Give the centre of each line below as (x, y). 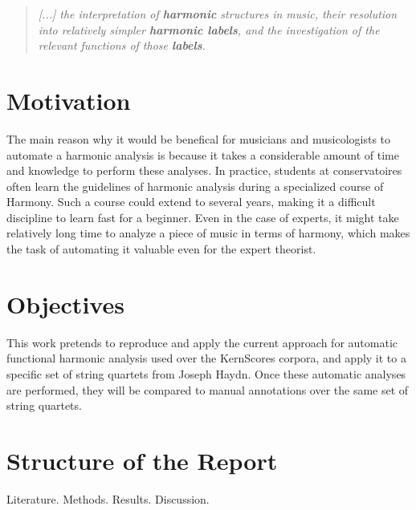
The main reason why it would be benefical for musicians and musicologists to (199, 138)
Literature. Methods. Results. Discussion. (108, 498)
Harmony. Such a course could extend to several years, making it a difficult (191, 202)
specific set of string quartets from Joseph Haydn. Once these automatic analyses (206, 373)
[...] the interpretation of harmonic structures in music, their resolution (218, 14)
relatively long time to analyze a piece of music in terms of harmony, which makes (208, 233)
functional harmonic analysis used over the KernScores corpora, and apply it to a (206, 358)
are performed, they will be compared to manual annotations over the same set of (208, 389)
